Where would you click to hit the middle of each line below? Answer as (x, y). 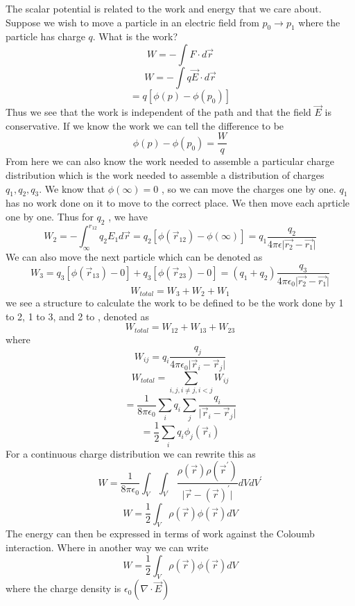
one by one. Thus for (50, 217)
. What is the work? (135, 36)
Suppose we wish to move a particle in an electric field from (132, 22)
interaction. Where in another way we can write (107, 547)
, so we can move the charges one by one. (249, 188)
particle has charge (45, 36)
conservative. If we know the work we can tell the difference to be (145, 125)
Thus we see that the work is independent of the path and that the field (158, 112)
